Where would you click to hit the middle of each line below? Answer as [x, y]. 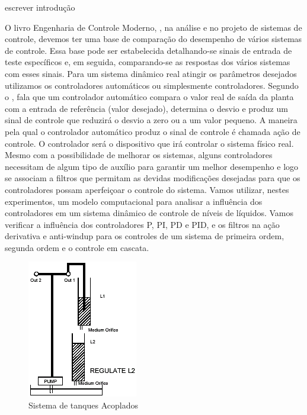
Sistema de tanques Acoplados [83, 405]
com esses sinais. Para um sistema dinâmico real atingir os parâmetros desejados [151, 73]
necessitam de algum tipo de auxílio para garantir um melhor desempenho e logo [152, 166]
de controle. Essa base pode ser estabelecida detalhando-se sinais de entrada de [148, 50]
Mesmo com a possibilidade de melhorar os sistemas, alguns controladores [139, 155]
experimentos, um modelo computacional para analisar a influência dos [134, 201]
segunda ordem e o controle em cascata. [77, 247]
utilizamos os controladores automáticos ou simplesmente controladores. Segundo [152, 85]
